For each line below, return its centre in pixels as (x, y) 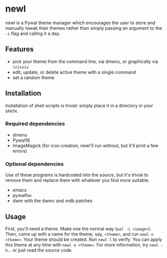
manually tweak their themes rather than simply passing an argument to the (84, 28)
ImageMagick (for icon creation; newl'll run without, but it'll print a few (85, 145)
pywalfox (22, 196)
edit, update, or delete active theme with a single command (74, 72)
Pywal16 (21, 140)
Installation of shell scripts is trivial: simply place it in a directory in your (79, 105)
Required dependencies (35, 124)
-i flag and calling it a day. (33, 33)
